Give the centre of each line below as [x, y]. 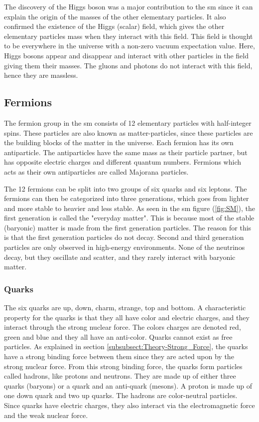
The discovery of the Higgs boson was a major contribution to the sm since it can [129, 6]
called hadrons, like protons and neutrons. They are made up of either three [120, 376]
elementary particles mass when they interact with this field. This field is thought [129, 36]
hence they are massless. [41, 75]
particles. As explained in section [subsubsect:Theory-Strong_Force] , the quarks [126, 346]
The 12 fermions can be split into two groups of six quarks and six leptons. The [126, 188]
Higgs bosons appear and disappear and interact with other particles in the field [127, 55]
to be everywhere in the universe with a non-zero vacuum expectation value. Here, [129, 46]
